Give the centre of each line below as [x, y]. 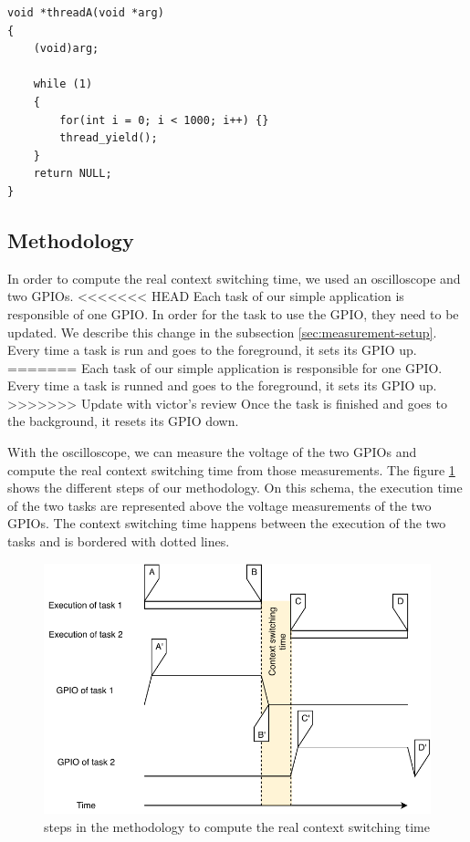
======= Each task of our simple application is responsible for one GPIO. [225, 367]
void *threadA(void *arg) [86, 13]
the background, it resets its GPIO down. [123, 421]
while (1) [63, 84]
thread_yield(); [109, 138]
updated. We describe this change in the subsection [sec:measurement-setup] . [222, 332]
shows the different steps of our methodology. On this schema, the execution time [235, 488]
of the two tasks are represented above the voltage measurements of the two [219, 505]
